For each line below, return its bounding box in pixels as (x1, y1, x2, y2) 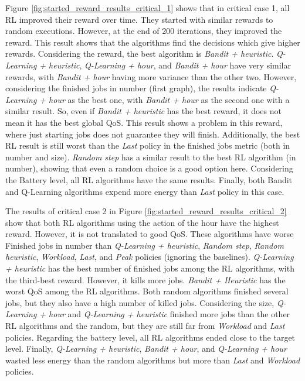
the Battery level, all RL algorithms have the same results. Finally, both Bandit (5, 173, 293, 186)
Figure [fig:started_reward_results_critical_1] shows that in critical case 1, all (5, 2, 290, 13)
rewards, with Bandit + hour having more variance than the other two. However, (5, 70, 297, 83)
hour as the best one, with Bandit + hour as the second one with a (49, 93, 290, 105)
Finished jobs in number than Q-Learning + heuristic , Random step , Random (5, 239, 284, 251)
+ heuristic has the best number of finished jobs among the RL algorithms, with (5, 262, 294, 274)
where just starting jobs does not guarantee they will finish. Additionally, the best (5, 128, 300, 140)
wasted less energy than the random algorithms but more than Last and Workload (5, 353, 300, 366)
